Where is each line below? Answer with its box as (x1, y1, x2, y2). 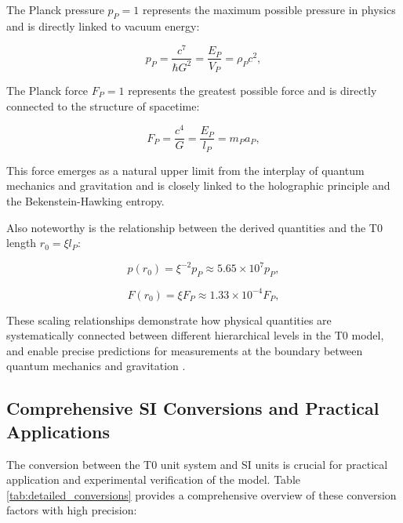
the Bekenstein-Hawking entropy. (6, 192, 165, 209)
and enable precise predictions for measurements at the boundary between (6, 342, 363, 358)
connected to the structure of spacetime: (6, 97, 200, 114)
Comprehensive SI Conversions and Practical (6, 396, 379, 420)
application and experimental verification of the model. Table (6, 471, 301, 488)
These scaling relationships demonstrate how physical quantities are (6, 311, 332, 328)
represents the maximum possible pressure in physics (142, 2, 396, 17)
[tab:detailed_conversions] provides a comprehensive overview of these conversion (6, 486, 397, 503)
